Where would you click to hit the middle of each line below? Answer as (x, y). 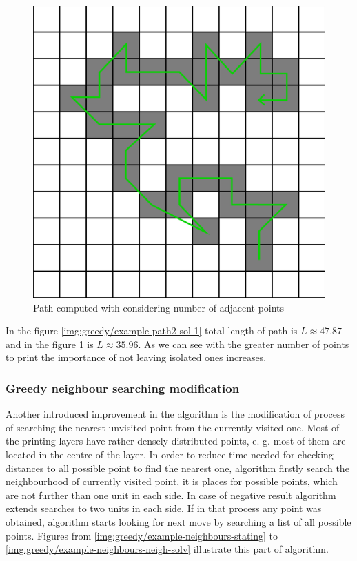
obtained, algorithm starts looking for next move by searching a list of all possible (178, 521)
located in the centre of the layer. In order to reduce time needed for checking (170, 454)
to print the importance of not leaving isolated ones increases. (136, 357)
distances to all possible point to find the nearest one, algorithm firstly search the (177, 468)
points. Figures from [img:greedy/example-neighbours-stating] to (142, 535)
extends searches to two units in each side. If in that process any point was (164, 508)
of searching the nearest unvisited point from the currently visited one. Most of (173, 427)
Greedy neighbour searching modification (123, 388)
